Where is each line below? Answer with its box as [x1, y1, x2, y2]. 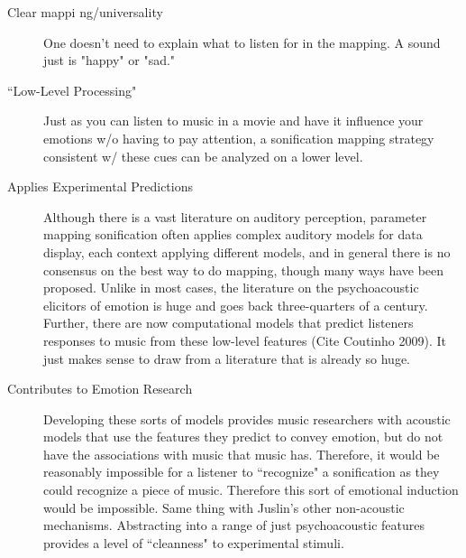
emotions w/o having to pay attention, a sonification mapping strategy [43, 128, 434, 147]
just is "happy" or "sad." [43, 51, 176, 70]
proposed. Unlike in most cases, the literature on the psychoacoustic [43, 278, 419, 297]
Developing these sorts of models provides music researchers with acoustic [43, 409, 451, 428]
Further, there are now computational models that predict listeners [43, 313, 414, 332]
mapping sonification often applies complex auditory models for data [43, 225, 423, 244]
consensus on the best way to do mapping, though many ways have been [43, 260, 444, 279]
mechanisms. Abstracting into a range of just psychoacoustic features [43, 516, 425, 535]
